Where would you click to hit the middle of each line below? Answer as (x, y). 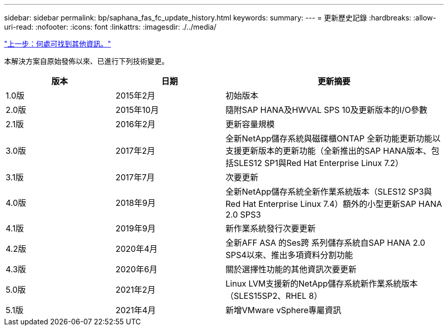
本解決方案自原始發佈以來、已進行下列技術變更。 (86, 61)
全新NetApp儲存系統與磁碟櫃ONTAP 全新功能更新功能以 (333, 138)
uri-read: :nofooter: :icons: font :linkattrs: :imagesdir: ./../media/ (110, 27)
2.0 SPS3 (243, 215)
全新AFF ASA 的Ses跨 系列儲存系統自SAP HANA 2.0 (326, 243)
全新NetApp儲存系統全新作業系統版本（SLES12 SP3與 (329, 192)
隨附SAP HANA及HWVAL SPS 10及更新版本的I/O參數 (327, 110)
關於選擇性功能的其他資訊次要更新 (291, 269)
